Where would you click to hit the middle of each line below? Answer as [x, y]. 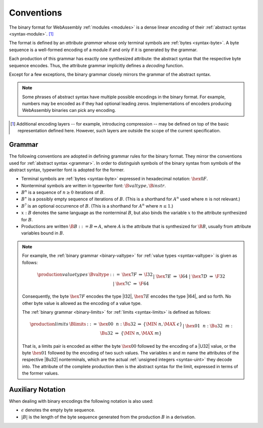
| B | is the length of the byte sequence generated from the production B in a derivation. [108, 417]
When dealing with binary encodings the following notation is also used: [81, 401]
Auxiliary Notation [37, 389]
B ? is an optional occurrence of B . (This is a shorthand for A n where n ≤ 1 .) [97, 205]
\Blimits [77, 324]
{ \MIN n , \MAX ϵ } [163, 324]
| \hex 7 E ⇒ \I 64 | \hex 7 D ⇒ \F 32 [189, 276]
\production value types [63, 274]
